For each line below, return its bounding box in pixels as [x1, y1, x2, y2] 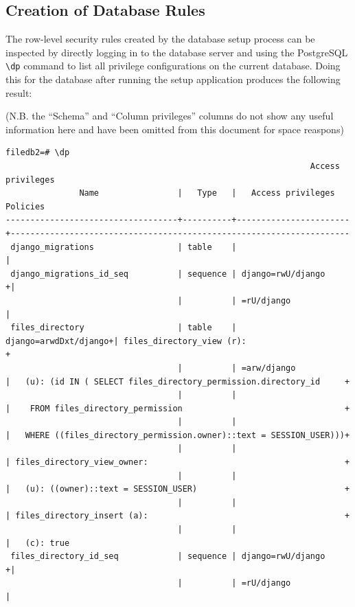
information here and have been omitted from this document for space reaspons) [5, 122, 344, 136]
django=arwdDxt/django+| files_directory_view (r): [5, 336, 247, 346]
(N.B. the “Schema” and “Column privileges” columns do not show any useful [5, 108, 334, 123]
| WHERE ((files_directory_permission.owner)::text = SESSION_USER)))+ [5, 430, 350, 440]
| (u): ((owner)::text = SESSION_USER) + [5, 484, 350, 494]
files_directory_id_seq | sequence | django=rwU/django [10, 551, 325, 562]
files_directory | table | [10, 323, 237, 333]
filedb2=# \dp [5, 148, 70, 158]
